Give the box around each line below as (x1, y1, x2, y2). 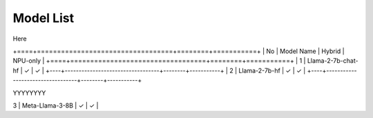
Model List (12, 10, 75, 26)
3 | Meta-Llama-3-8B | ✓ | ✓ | (12, 101, 99, 110)
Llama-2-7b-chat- (307, 57, 358, 65)
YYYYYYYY (12, 88, 46, 97)
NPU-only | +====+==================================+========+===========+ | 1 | (12, 57, 306, 65)
